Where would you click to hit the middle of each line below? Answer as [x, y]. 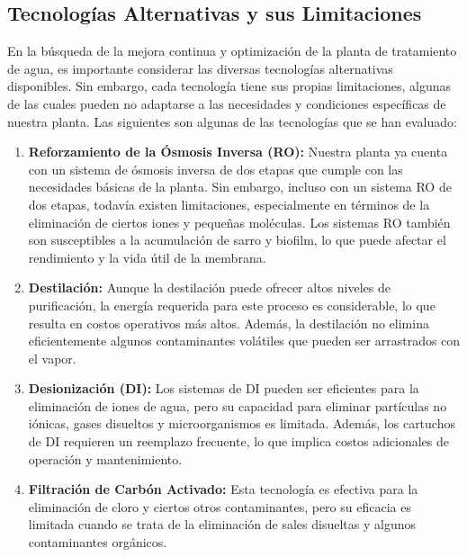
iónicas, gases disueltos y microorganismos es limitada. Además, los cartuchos [242, 423]
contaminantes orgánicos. [98, 542]
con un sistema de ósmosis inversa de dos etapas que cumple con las [216, 169]
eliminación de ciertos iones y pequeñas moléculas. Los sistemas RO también [239, 222]
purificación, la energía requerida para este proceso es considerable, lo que [232, 305]
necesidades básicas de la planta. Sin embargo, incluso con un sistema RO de [240, 187]
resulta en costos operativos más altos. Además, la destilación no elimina [229, 323]
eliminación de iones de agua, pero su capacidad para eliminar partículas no [238, 405]
